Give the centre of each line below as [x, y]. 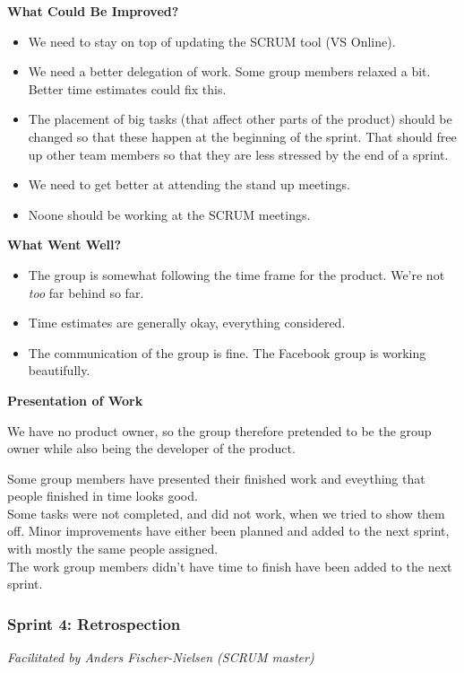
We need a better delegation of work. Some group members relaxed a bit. [229, 71]
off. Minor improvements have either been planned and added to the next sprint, [228, 531]
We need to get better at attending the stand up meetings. [189, 184]
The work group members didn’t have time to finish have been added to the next [230, 566]
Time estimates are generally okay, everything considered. [187, 323]
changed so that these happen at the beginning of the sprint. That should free [242, 136]
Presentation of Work [75, 400]
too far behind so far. [86, 292]
